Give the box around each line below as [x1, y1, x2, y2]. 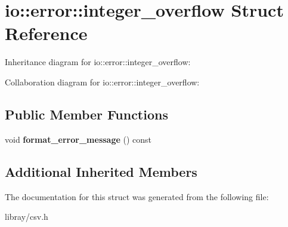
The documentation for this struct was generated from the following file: [5, 190, 269, 203]
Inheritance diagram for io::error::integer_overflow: [5, 56, 191, 68]
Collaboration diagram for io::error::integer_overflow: [5, 75, 200, 88]
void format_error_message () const [5, 133, 152, 145]
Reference [5, 21, 88, 45]
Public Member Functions [5, 105, 168, 123]
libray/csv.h [5, 210, 48, 223]
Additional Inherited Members [5, 162, 197, 180]
